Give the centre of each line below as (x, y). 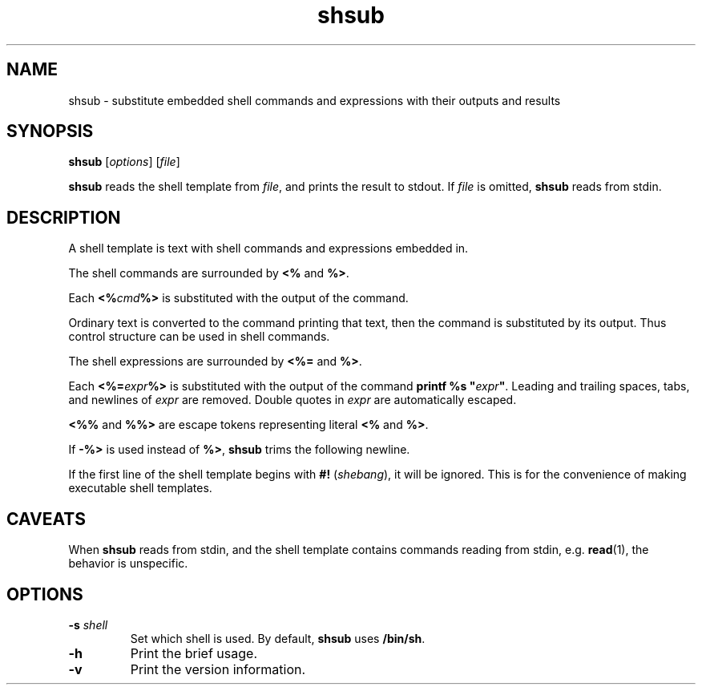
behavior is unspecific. (128, 564)
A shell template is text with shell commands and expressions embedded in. (268, 249)
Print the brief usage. (194, 653)
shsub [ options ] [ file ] (124, 162)
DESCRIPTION (64, 217)
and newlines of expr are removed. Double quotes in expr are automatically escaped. (292, 400)
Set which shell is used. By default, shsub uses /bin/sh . (278, 638)
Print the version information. (218, 669)
